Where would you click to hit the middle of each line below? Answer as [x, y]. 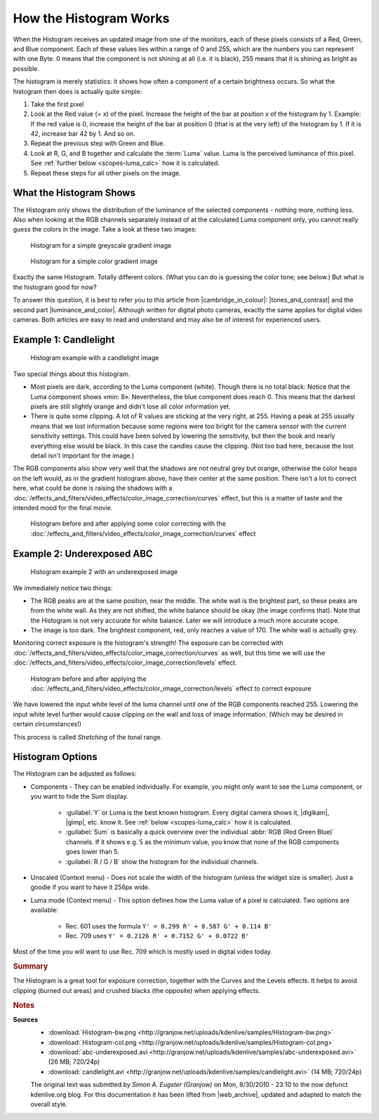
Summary [31, 966]
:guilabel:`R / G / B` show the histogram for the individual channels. [162, 861]
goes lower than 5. [92, 852]
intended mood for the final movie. [63, 507]
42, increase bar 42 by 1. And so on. [83, 134]
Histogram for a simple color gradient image [94, 261]
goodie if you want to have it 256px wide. [90, 887]
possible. [26, 68]
